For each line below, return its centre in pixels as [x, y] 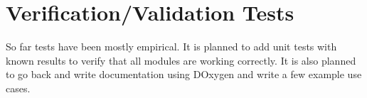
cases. [18, 88]
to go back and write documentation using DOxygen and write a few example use [184, 74]
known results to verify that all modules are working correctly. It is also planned [181, 60]
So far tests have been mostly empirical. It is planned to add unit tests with [171, 47]
